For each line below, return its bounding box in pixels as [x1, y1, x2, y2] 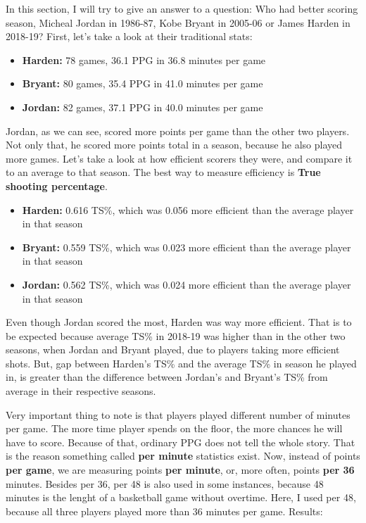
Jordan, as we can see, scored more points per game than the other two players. [6, 123, 350, 138]
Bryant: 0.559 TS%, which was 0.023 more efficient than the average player [22, 239, 351, 254]
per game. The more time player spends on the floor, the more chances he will [6, 421, 343, 436]
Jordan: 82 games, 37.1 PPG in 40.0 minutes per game [22, 99, 263, 114]
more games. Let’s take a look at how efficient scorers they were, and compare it [6, 151, 353, 165]
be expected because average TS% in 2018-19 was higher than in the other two [6, 328, 346, 343]
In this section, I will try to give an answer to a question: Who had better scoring [6, 1, 358, 15]
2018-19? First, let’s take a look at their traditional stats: [6, 29, 253, 44]
